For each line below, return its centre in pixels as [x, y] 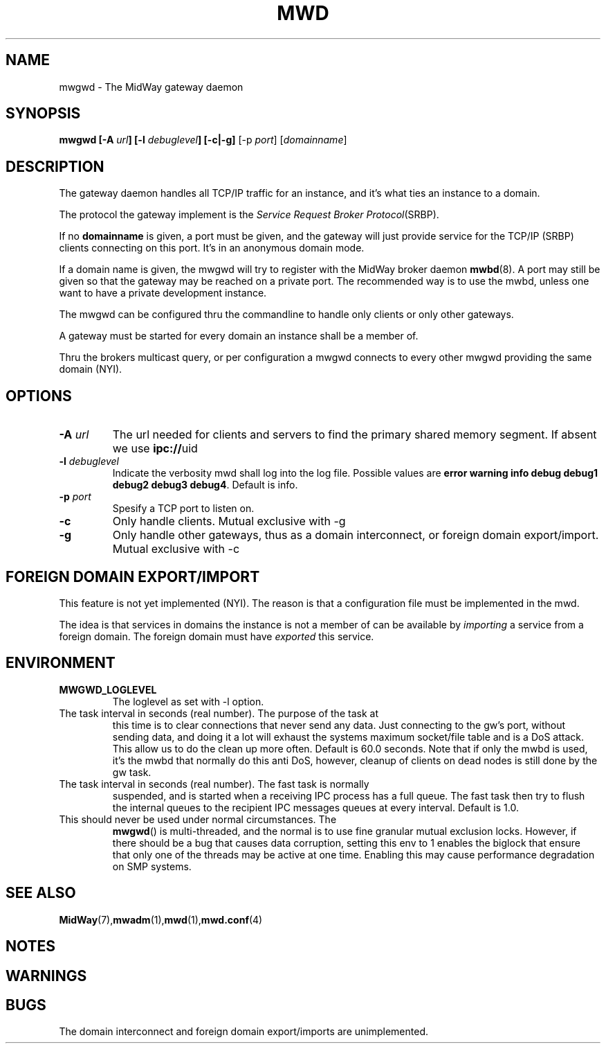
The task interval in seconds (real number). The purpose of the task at [219, 713]
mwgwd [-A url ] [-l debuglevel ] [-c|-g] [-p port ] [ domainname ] [203, 140]
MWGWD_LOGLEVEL [108, 689]
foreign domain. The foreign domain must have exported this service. [217, 636]
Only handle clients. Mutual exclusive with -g [229, 521]
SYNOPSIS [43, 114]
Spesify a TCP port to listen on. [183, 509]
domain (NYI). [91, 369]
